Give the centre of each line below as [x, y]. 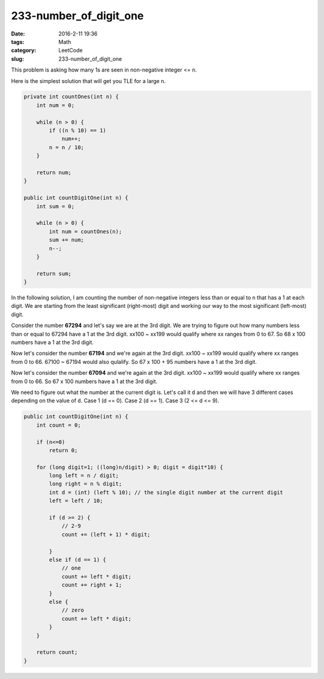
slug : [17, 59]
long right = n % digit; [85, 484]
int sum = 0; [55, 206]
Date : [18, 34]
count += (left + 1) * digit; [106, 534]
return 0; [63, 450]
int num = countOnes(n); [85, 231]
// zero [73, 610]
